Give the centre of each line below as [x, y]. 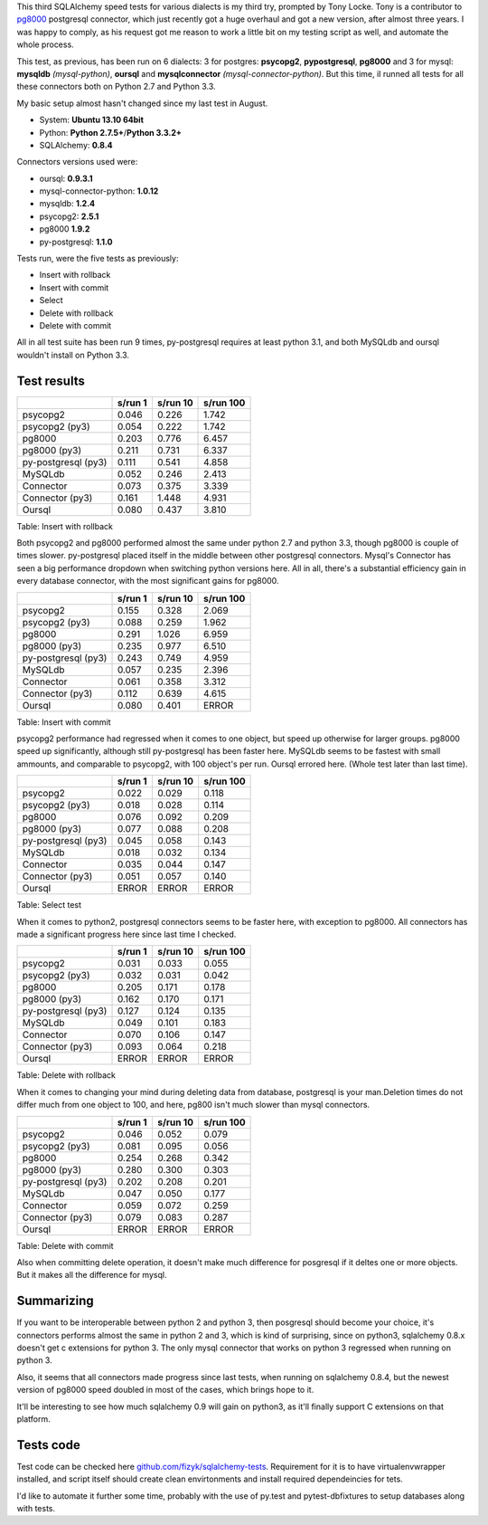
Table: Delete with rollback [66, 1075]
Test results [51, 381]
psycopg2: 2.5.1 [69, 216]
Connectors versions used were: [77, 162]
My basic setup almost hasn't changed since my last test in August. [142, 103]
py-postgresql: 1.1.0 [76, 242]
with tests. [36, 1509]
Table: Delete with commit [65, 1245]
